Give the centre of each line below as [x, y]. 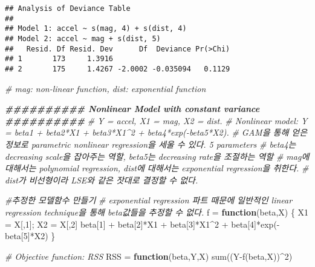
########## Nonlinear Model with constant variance [132, 109]
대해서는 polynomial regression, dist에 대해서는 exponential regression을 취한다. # [157, 168]
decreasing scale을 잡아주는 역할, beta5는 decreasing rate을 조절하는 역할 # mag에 [157, 156]
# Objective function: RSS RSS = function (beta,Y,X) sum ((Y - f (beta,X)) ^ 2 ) [149, 256]
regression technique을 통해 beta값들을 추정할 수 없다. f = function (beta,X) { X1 [157, 212]
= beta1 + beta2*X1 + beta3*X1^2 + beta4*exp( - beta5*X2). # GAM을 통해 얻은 [156, 132]
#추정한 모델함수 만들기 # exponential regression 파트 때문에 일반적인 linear [149, 200]
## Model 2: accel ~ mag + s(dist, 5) [83, 38]
